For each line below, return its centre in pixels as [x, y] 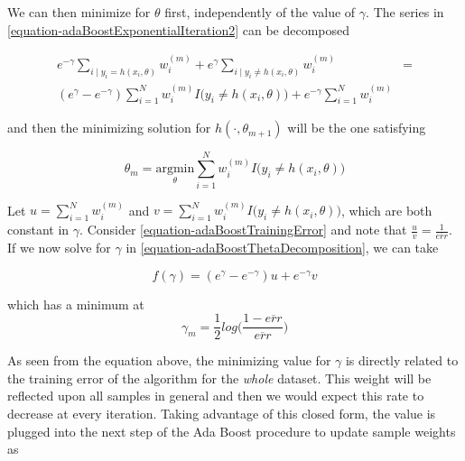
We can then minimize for [79, 12]
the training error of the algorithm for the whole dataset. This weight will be [219, 378]
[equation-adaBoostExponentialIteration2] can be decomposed [179, 29]
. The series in [405, 12]
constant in [38, 230]
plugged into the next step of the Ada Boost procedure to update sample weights [232, 431]
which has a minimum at [76, 304]
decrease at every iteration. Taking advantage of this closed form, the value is [222, 414]
